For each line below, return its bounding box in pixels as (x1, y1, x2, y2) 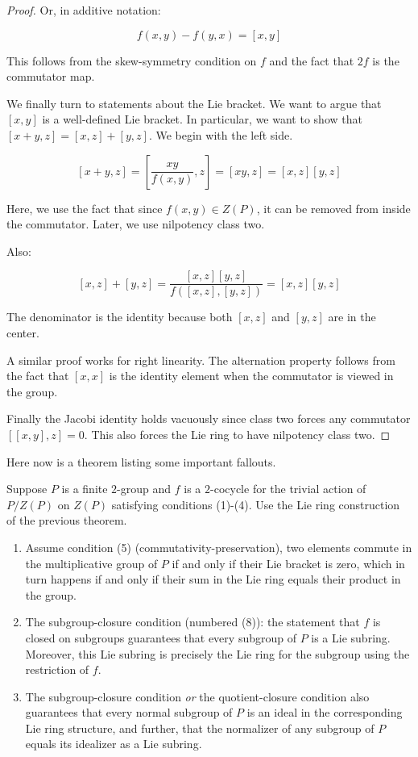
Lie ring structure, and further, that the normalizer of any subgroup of (25, 719, 375, 736)
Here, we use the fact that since (6, 199, 163, 216)
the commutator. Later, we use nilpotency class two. (6, 215, 265, 232)
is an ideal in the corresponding (246, 704, 403, 721)
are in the (328, 308, 376, 325)
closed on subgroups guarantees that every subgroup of (25, 629, 296, 646)
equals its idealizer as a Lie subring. (25, 735, 202, 752)
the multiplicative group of (25, 554, 158, 571)
